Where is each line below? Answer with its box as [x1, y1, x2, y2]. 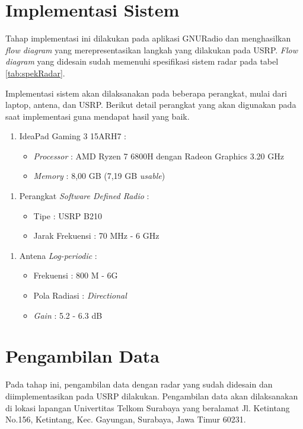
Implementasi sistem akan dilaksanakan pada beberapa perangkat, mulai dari [5, 87, 287, 99]
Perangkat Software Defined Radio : [19, 190, 149, 202]
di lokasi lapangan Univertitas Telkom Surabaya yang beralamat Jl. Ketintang [5, 401, 290, 414]
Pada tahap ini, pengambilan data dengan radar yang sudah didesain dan [5, 378, 273, 390]
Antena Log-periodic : [19, 249, 97, 261]
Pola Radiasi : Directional [33, 289, 127, 302]
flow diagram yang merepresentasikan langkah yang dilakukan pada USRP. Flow [5, 43, 298, 56]
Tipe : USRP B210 [33, 209, 102, 222]
